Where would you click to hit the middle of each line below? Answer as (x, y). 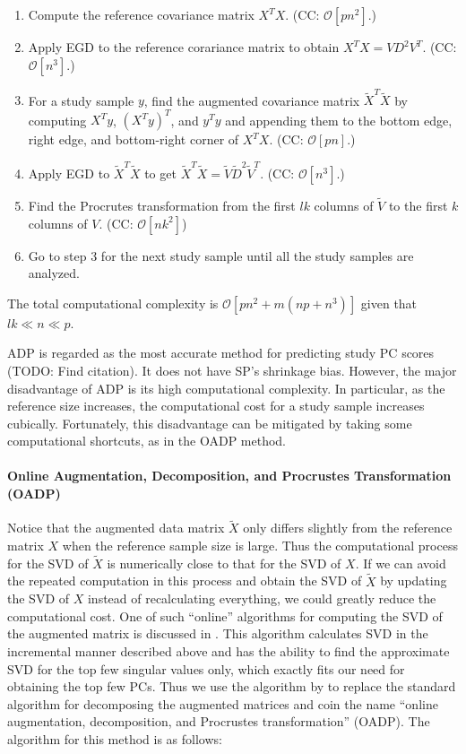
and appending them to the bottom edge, (339, 120)
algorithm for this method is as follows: (115, 739)
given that (389, 303)
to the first (418, 205)
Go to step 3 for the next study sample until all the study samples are (221, 255)
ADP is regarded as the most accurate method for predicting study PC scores (221, 353)
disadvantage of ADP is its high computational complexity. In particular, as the (226, 388)
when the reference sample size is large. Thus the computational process (260, 546)
